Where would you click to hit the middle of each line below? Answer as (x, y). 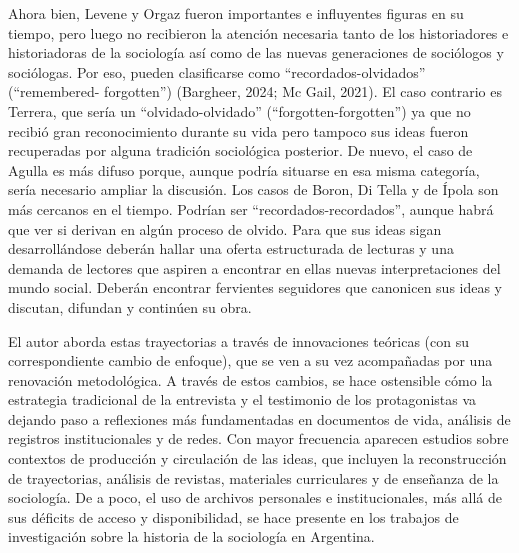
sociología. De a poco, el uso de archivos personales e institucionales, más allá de (255, 497)
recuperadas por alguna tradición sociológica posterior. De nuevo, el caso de (240, 150)
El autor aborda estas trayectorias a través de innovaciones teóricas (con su (238, 340)
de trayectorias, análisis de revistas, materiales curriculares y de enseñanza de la (253, 477)
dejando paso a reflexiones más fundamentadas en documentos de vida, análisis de (259, 418)
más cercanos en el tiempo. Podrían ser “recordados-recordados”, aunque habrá (251, 208)
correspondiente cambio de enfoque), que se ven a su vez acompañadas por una (250, 360)
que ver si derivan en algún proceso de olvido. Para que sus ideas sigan (225, 228)
